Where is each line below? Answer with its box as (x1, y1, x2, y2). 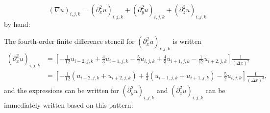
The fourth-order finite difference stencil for (4, 36, 135, 46)
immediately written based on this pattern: (4, 99, 133, 110)
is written (172, 36, 201, 46)
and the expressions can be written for (4, 85, 119, 95)
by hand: (4, 19, 30, 29)
